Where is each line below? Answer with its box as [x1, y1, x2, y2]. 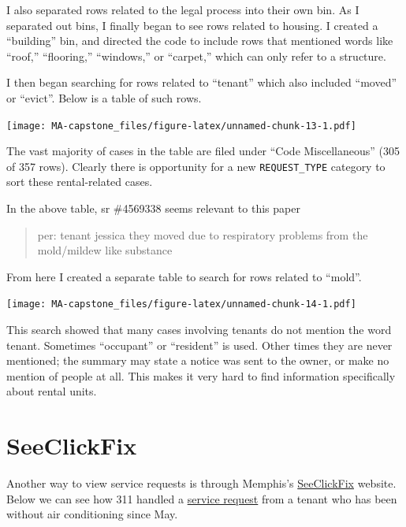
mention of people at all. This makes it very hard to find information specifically [6, 367, 396, 384]
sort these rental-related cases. [6, 173, 153, 190]
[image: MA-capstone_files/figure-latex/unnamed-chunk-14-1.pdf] [6, 299, 356, 310]
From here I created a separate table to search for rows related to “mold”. [6, 268, 362, 284]
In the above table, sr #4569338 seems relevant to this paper [6, 200, 300, 217]
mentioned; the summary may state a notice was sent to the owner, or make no [6, 352, 389, 369]
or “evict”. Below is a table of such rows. [6, 89, 202, 106]
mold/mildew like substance [37, 242, 173, 258]
